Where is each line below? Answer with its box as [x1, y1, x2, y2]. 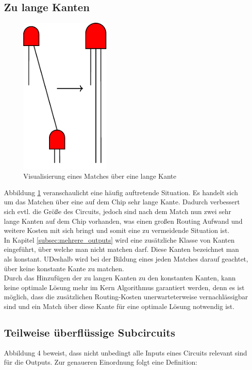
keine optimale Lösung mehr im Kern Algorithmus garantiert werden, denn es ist [4, 282, 245, 292]
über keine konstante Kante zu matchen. [4, 263, 124, 273]
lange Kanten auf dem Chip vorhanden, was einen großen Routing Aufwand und [4, 216, 243, 226]
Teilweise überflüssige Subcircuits [4, 324, 175, 339]
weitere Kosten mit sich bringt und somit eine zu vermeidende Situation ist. [4, 225, 230, 235]
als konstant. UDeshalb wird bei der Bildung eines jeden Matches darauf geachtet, [4, 253, 248, 263]
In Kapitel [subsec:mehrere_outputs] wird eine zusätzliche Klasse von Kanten [4, 234, 235, 245]
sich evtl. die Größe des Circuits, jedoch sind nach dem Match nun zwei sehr [4, 206, 232, 216]
